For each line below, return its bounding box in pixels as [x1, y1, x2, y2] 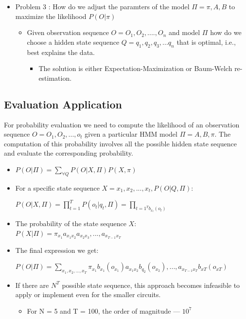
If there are [15, 280, 49, 290]
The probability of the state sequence [15, 218, 126, 229]
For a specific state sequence [15, 182, 100, 193]
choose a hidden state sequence [27, 36, 120, 47]
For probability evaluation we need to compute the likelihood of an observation [4, 119, 240, 129]
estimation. [38, 72, 72, 83]
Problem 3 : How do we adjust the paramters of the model [15, 1, 190, 11]
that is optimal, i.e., [176, 36, 236, 47]
